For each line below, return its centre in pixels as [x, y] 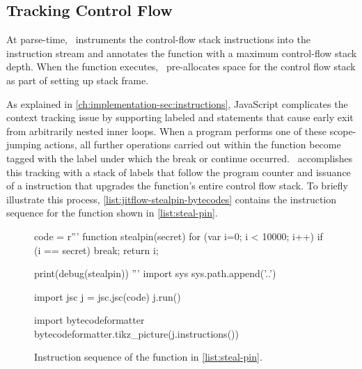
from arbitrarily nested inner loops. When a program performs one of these [166, 131]
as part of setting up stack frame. [78, 80]
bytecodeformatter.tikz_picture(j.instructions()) [136, 333]
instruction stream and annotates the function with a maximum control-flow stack [182, 53]
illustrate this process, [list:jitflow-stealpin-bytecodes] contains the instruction [172, 199]
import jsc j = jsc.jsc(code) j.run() [108, 296]
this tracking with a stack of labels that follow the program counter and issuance [179, 172]
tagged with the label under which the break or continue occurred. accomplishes [180, 158]
